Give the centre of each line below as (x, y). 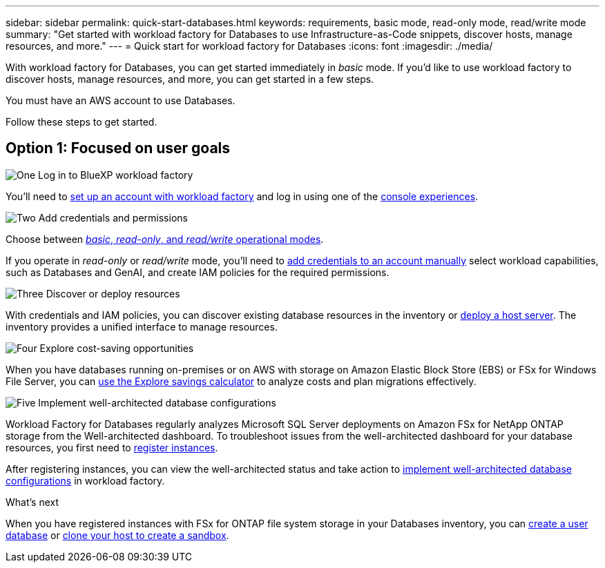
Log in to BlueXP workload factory (116, 175)
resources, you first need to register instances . (112, 447)
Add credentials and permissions (113, 217)
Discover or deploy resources (113, 293)
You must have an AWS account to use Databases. (121, 100)
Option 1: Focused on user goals (118, 148)
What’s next (32, 502)
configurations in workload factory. (85, 480)
